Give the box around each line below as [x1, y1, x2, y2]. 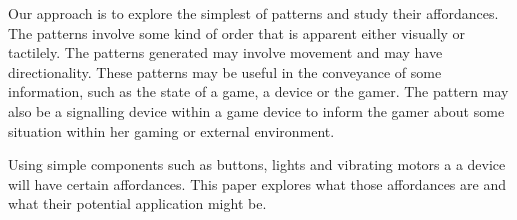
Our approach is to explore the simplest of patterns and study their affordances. [8, 3, 499, 23]
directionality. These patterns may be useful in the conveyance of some [8, 61, 442, 82]
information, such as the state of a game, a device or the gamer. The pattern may [8, 81, 509, 102]
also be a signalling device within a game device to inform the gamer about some [8, 100, 505, 121]
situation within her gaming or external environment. [8, 120, 335, 141]
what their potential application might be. [8, 193, 267, 214]
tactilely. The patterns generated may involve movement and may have [8, 42, 443, 63]
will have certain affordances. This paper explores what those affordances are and [8, 173, 506, 194]
